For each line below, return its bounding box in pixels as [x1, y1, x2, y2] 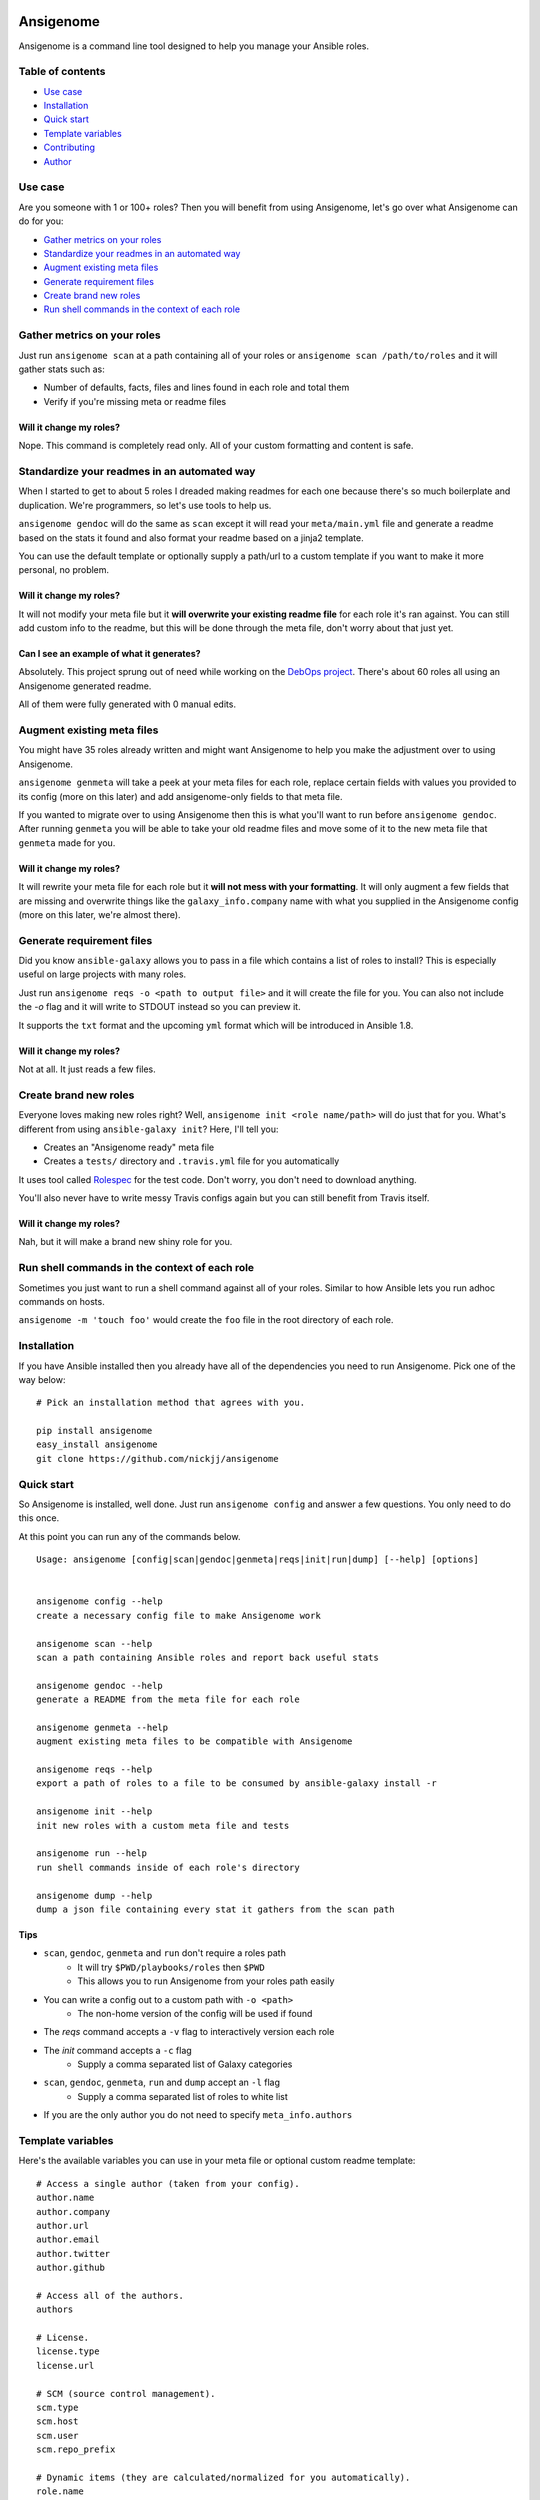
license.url [36, 2360, 95, 2371]
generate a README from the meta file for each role [36, 1694, 300, 1705]
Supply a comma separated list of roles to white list [77, 2090, 289, 2102]
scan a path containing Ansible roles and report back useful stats [36, 1651, 379, 1663]
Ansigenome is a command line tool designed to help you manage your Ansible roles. [18, 40, 370, 52]
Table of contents [18, 65, 106, 79]
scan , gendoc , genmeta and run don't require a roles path [43, 1947, 287, 1959]
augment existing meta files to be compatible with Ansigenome [36, 1736, 353, 1747]
